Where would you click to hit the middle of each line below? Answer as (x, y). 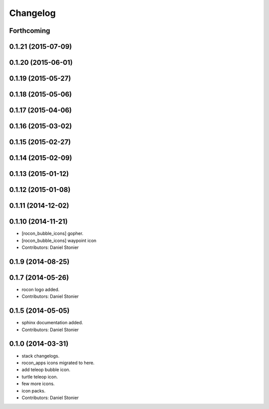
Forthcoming (30, 31)
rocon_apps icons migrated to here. (58, 363)
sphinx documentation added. (52, 323)
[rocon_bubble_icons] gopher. (53, 233)
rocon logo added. (41, 289)
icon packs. (34, 391)
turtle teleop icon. (40, 377)
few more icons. (38, 384)
